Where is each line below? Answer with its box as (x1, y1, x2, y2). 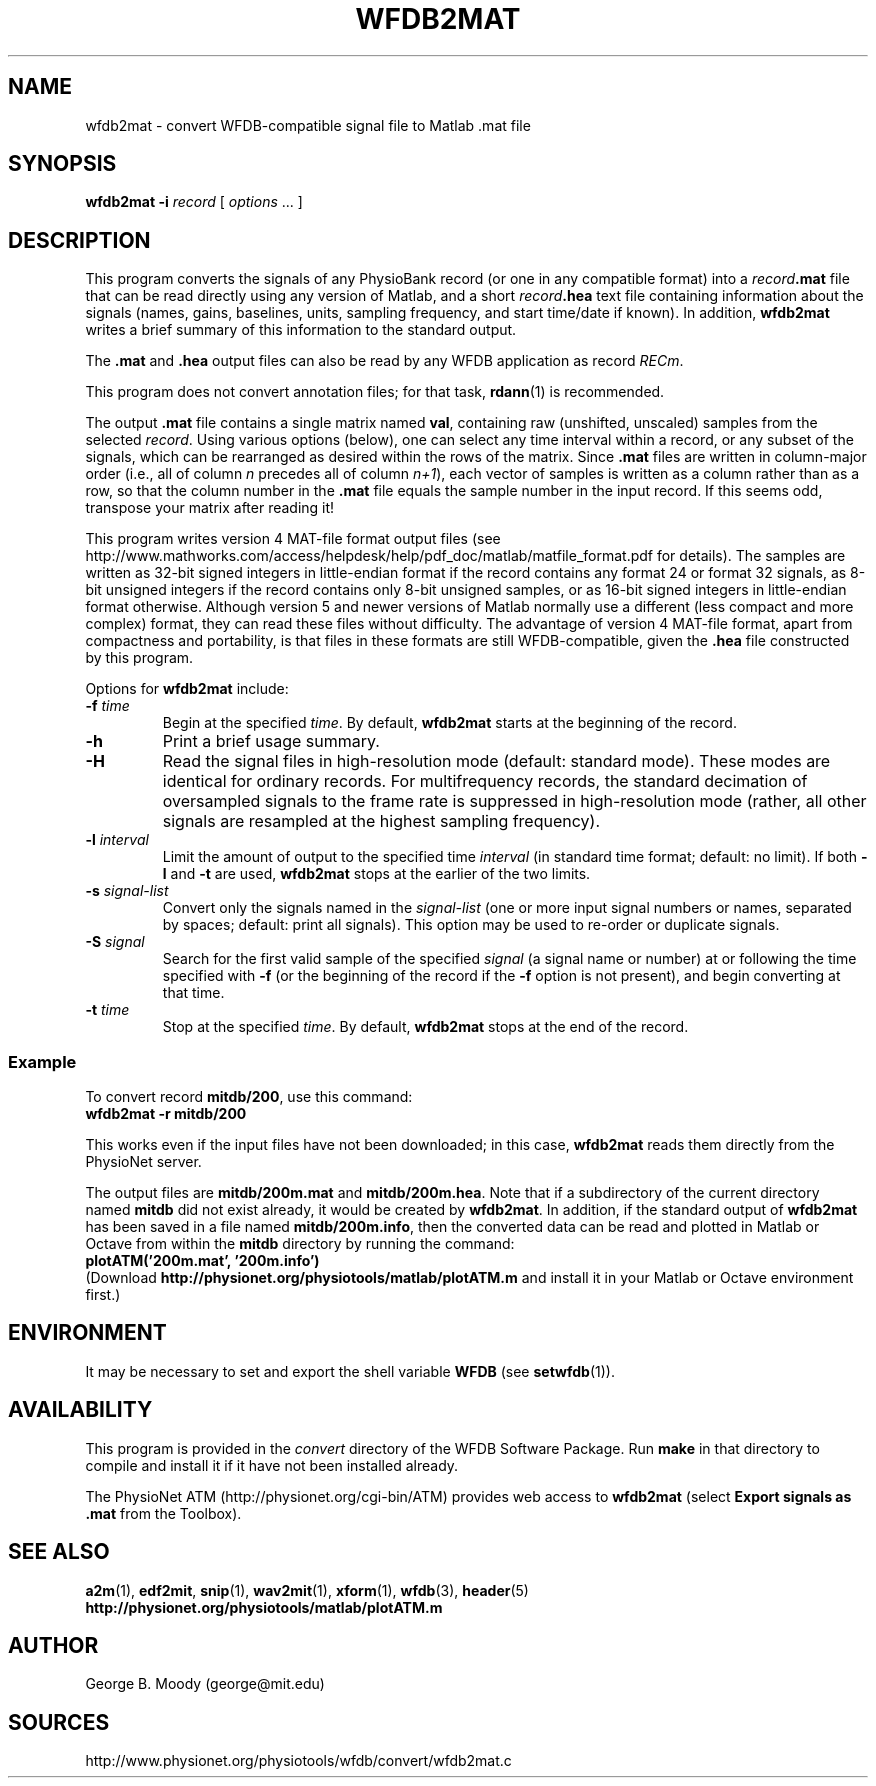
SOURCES (8, 1709, 110, 1735)
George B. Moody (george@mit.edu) (85, 1675, 325, 1693)
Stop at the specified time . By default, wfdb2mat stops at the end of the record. (162, 1018, 689, 1036)
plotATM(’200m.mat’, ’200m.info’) (85, 1252, 320, 1270)
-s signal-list (85, 882, 169, 900)
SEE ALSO (8, 1539, 110, 1565)
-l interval (85, 831, 149, 849)
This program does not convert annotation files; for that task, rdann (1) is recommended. (85, 383, 665, 401)
